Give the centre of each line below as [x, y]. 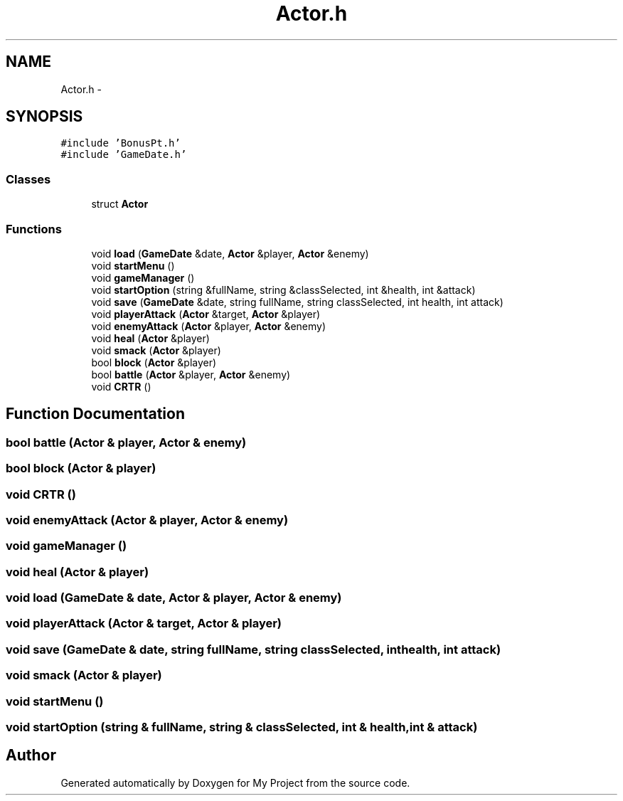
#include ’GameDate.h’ [124, 155]
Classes [28, 179]
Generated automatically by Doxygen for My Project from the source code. [235, 783]
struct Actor [120, 204]
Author [31, 755]
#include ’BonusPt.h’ [121, 143]
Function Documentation [95, 414]
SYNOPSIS [44, 117]
